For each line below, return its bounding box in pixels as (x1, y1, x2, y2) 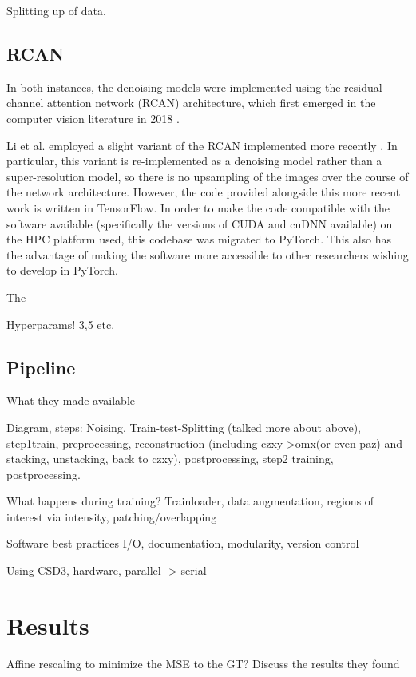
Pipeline (6, 354, 76, 379)
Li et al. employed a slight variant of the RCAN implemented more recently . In (6, 137, 398, 153)
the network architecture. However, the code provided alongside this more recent (6, 184, 401, 200)
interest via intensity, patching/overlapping (6, 508, 217, 525)
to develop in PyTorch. (6, 262, 118, 279)
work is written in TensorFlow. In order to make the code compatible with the (6, 199, 390, 216)
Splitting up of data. (6, 2, 106, 18)
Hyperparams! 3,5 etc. (6, 315, 115, 332)
